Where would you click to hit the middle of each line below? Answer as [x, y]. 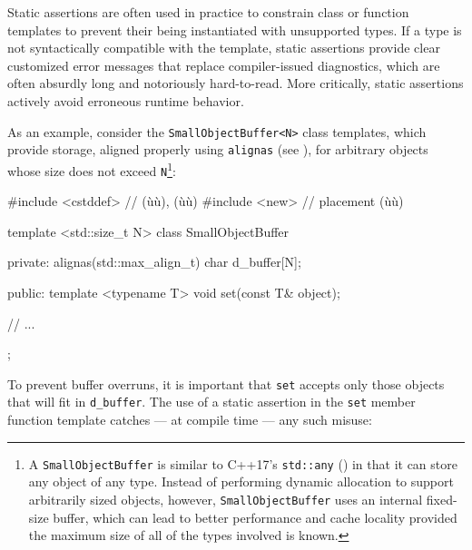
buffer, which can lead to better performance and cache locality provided [255, 517]
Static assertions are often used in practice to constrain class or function [208, 12]
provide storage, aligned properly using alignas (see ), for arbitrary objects [218, 149]
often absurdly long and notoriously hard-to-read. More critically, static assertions [236, 83]
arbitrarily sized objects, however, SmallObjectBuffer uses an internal [226, 499]
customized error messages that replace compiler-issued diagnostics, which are [224, 65]
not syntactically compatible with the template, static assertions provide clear [224, 48]
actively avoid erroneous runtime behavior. [126, 100]
